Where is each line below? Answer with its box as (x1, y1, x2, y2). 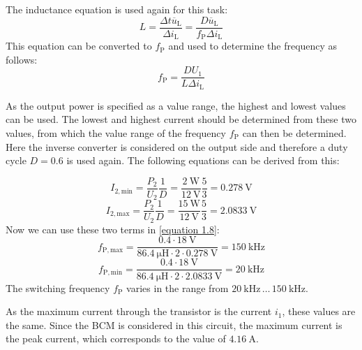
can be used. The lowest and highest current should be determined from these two (6, 112, 356, 126)
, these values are (282, 304, 356, 319)
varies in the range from (126, 280, 229, 295)
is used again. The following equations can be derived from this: (66, 153, 340, 168)
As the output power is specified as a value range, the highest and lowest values (6, 98, 346, 112)
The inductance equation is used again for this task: (6, 2, 228, 16)
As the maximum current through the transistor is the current (6, 304, 272, 319)
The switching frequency (6, 280, 110, 295)
